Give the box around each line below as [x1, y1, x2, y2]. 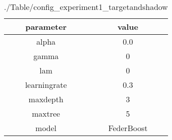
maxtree [31, 108, 60, 119]
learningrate [25, 79, 67, 90]
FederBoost [108, 122, 148, 134]
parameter [25, 21, 67, 32]
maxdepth [28, 93, 64, 105]
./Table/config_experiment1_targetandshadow [4, 1, 168, 12]
